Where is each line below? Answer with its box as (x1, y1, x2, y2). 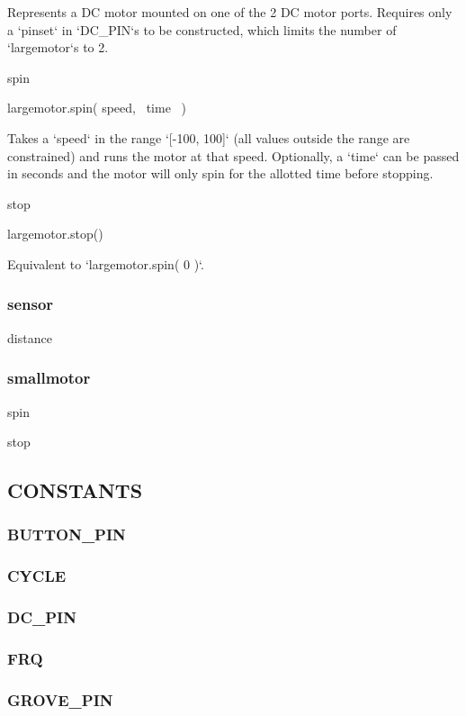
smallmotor (7, 367, 91, 389)
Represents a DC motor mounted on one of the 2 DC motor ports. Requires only (7, 3, 453, 21)
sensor (7, 293, 54, 315)
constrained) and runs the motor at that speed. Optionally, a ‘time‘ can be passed (7, 146, 460, 165)
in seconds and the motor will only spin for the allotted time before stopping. (7, 164, 434, 183)
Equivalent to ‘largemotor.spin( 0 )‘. (7, 254, 204, 273)
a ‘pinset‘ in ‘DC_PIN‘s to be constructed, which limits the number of (7, 20, 397, 39)
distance (7, 328, 52, 347)
